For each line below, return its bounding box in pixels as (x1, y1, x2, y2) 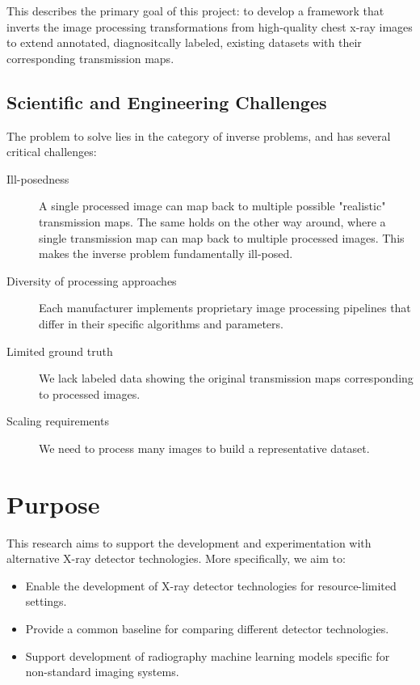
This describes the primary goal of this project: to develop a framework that (6, 2, 384, 19)
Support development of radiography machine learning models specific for (25, 647, 390, 664)
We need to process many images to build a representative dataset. (39, 439, 370, 456)
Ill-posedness (6, 170, 69, 187)
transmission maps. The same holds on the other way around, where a (39, 213, 386, 230)
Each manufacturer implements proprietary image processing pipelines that (39, 299, 411, 316)
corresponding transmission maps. (6, 49, 174, 66)
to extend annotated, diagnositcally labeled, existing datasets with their (6, 34, 362, 51)
